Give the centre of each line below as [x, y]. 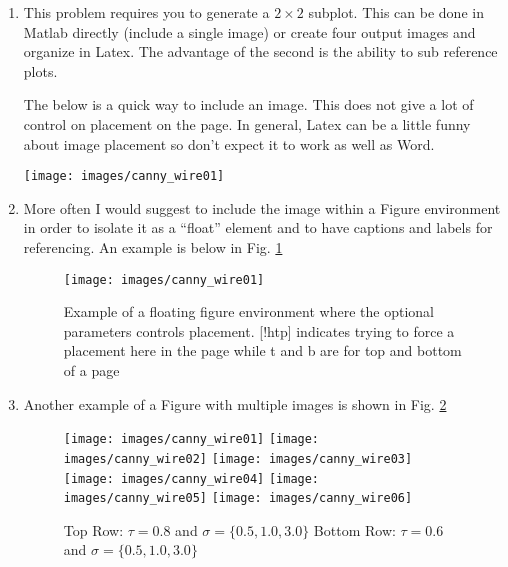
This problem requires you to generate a [146, 12]
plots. [40, 70]
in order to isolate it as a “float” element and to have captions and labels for [258, 227]
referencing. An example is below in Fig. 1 [153, 247]
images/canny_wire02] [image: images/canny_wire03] [238, 458]
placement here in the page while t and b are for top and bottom [262, 350]
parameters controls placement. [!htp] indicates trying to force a [259, 330]
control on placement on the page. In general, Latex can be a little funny [247, 123]
